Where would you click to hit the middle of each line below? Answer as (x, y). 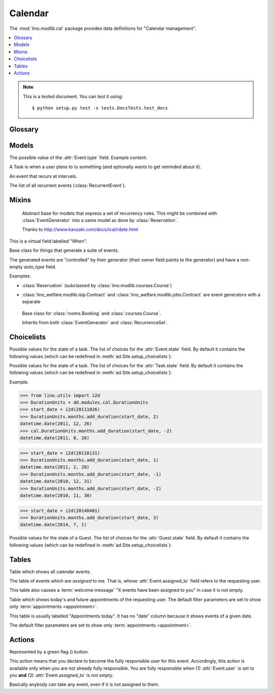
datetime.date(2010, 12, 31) (56, 481)
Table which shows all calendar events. (50, 571)
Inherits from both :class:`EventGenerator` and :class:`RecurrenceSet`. (95, 323)
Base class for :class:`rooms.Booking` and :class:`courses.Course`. (92, 313)
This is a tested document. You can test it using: (73, 96)
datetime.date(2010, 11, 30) (56, 495)
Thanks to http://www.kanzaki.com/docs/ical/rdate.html (80, 229)
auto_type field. (40, 266)
